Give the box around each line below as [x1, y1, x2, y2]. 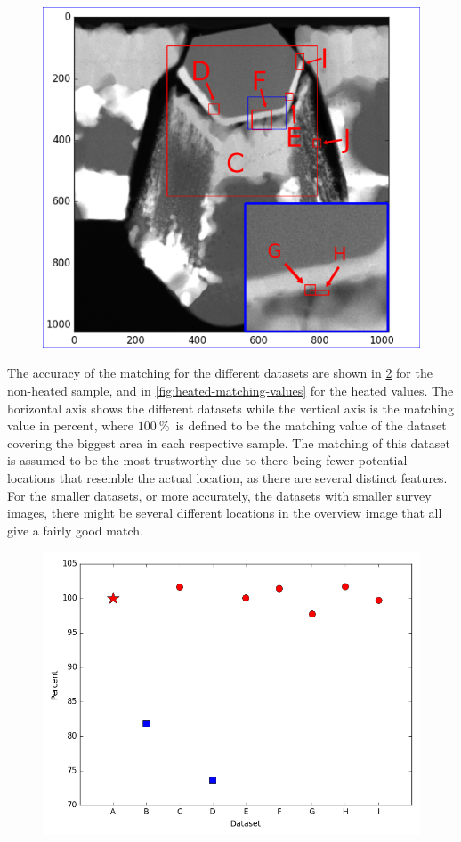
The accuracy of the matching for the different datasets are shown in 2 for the [7, 364, 433, 382]
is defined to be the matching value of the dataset [175, 416, 447, 435]
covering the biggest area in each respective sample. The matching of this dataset [7, 433, 450, 452]
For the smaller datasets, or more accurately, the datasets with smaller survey [7, 486, 432, 504]
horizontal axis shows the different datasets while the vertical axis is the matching [7, 398, 454, 417]
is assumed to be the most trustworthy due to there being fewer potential [7, 451, 408, 470]
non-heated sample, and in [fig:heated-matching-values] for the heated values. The [7, 381, 454, 400]
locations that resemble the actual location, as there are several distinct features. [7, 469, 448, 486]
